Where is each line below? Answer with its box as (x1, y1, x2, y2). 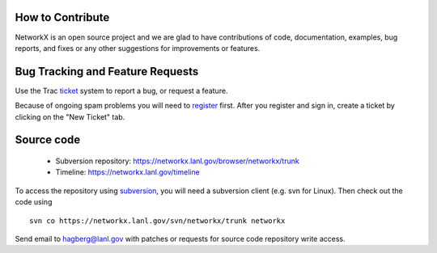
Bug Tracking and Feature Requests (15, 65, 199, 78)
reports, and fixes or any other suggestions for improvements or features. (15, 43, 261, 53)
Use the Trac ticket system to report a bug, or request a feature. (15, 86, 228, 95)
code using (15, 197, 53, 207)
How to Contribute (15, 11, 110, 24)
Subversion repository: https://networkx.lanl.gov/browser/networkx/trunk (55, 156, 299, 166)
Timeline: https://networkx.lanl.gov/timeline (55, 167, 200, 177)
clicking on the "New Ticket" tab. (15, 112, 125, 121)
